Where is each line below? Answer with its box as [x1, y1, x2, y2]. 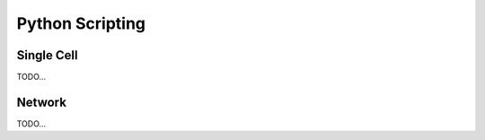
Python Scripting [16, 13, 146, 33]
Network [16, 94, 67, 109]
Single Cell [16, 48, 78, 63]
